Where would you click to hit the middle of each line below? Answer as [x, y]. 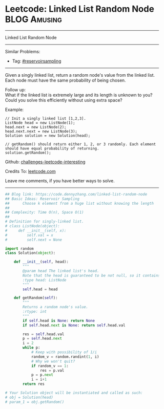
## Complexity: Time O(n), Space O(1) [44, 213]
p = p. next [42, 375]
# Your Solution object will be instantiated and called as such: [74, 393]
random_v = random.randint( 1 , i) [65, 357]
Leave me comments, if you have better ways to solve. [60, 181]
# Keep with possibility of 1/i [64, 352]
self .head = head [40, 289]
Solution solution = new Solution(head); [48, 135]
